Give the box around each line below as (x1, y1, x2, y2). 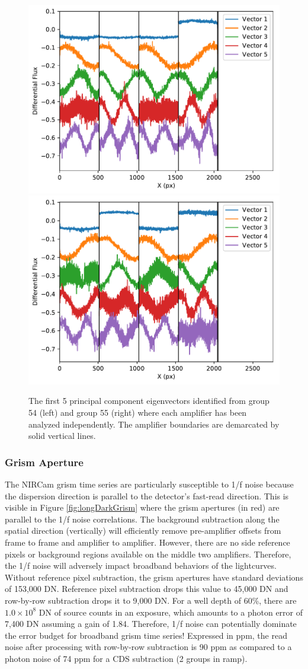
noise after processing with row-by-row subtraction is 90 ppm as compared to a (5, 641, 292, 653)
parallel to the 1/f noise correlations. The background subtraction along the (5, 512, 280, 525)
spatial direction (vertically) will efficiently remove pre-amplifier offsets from (5, 524, 281, 537)
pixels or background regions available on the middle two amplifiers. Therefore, (5, 547, 291, 560)
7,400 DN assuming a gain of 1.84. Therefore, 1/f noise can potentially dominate (5, 617, 297, 630)
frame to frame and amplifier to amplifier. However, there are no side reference (5, 536, 290, 549)
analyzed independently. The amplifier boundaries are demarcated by (28, 418, 280, 430)
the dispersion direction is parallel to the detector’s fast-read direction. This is (5, 489, 289, 502)
